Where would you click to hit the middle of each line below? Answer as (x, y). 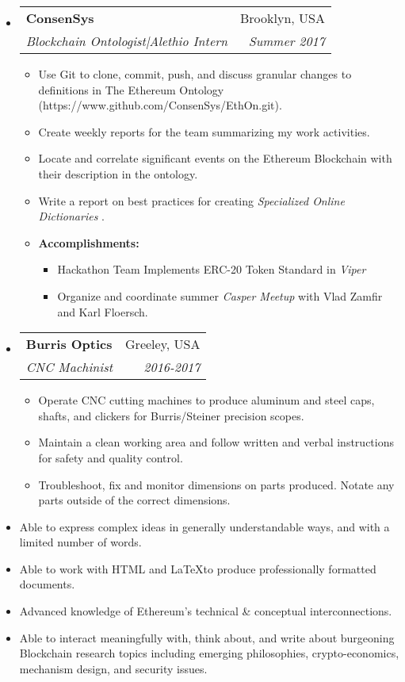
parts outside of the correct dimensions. (134, 500)
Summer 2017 (287, 41)
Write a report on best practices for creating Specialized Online (191, 200)
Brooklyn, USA (283, 18)
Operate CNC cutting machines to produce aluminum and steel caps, (206, 400)
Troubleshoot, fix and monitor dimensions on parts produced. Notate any (216, 484)
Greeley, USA (163, 344)
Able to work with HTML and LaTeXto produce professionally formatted (198, 568)
